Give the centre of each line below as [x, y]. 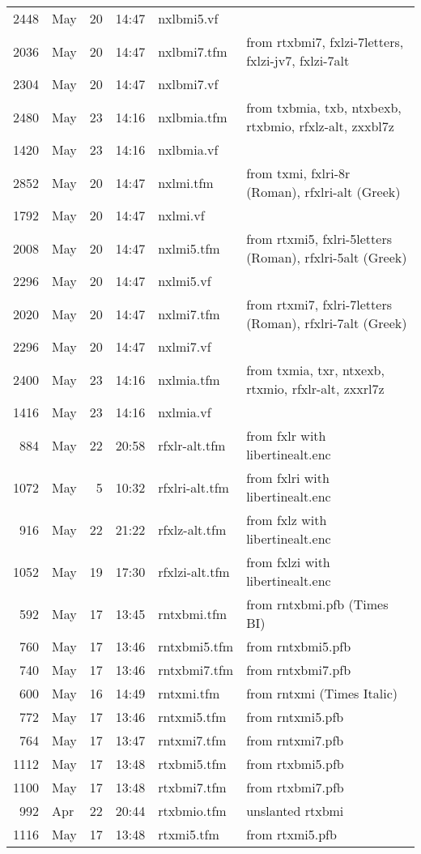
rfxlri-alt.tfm [193, 487]
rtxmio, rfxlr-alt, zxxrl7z [315, 389]
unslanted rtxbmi [295, 811]
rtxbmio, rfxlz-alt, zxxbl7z [320, 126]
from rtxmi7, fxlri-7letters [319, 304]
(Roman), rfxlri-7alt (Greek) [327, 323]
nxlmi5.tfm [189, 248]
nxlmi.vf [181, 215]
